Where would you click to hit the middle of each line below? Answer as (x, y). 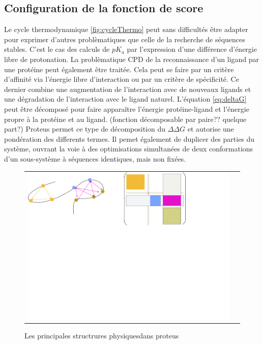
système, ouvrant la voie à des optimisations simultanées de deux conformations (129, 149)
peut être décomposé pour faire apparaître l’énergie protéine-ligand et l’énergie (127, 108)
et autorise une (211, 129)
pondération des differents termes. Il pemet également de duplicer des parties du (129, 138)
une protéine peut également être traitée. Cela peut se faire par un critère (119, 69)
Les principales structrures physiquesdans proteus (102, 336)
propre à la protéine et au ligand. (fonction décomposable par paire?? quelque (125, 119)
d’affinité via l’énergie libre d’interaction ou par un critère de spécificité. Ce (122, 79)
